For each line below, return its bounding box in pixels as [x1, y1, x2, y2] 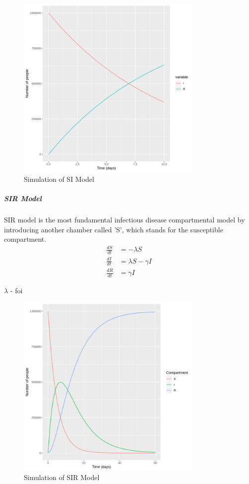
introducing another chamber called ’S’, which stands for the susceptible [4, 224, 223, 234]
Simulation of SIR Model [24, 472, 100, 483]
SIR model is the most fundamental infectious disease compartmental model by [4, 214, 245, 224]
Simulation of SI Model [24, 173, 94, 184]
